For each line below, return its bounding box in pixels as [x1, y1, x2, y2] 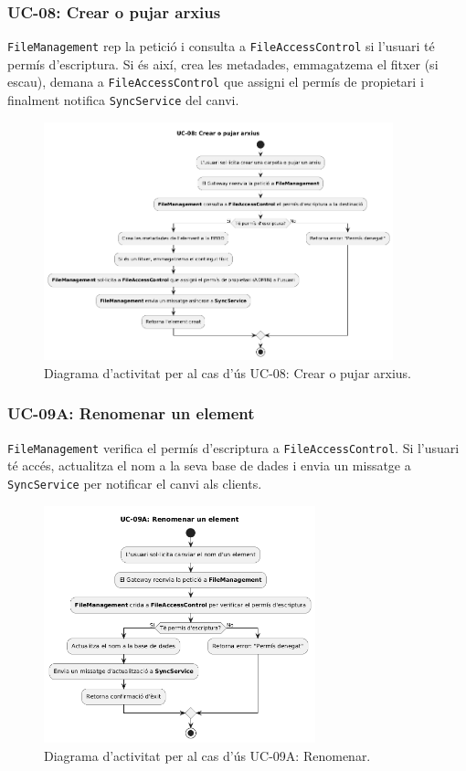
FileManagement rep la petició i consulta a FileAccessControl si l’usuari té [7, 37, 435, 56]
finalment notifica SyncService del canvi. [7, 90, 239, 110]
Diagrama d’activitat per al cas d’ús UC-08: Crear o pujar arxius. [44, 363, 412, 382]
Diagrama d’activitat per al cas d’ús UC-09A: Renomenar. [44, 746, 371, 766]
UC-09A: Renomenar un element [7, 402, 255, 425]
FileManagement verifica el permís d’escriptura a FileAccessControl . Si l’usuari [7, 438, 460, 457]
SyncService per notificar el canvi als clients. [7, 473, 262, 492]
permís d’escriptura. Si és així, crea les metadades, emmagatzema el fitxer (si [7, 54, 439, 73]
